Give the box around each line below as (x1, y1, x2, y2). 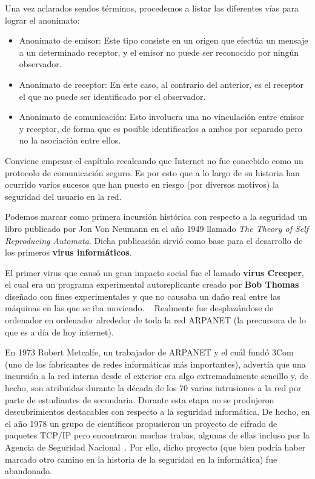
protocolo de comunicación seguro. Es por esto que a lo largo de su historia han (5, 166, 300, 179)
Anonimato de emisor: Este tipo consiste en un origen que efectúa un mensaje (19, 34, 308, 47)
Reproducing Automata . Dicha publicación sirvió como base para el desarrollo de (5, 234, 303, 246)
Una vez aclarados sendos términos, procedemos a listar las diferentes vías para (5, 2, 299, 14)
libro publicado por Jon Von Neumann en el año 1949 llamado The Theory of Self (5, 222, 309, 234)
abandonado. (5, 464, 52, 477)
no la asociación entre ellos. (19, 134, 121, 147)
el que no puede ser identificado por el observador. (19, 90, 206, 102)
